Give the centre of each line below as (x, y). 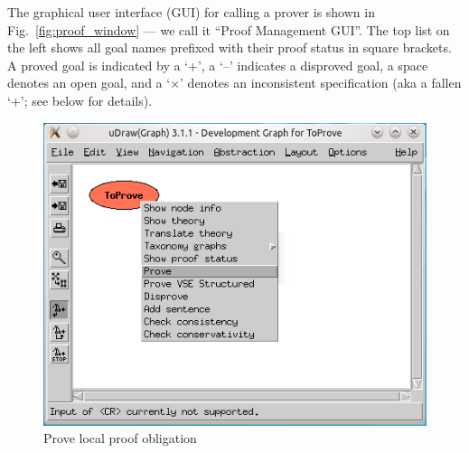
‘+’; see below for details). (80, 100)
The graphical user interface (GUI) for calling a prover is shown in (191, 12)
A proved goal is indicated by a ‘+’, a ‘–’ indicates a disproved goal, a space (218, 65)
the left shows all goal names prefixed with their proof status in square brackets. (230, 47)
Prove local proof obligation (120, 438)
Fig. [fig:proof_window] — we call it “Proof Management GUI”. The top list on (229, 29)
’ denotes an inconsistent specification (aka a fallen (321, 83)
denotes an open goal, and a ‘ (89, 83)
